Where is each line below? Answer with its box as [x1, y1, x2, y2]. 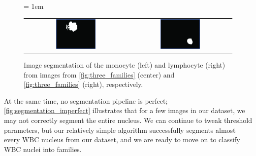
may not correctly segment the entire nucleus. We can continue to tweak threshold [4, 115, 252, 125]
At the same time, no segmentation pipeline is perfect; [4, 95, 168, 106]
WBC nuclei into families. [4, 144, 82, 154]
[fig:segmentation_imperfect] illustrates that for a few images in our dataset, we [4, 105, 245, 116]
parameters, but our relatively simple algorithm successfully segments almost [4, 124, 236, 135]
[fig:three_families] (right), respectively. [24, 79, 143, 89]
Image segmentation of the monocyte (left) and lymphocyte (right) [24, 60, 225, 70]
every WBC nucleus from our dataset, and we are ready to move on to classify [4, 134, 240, 145]
